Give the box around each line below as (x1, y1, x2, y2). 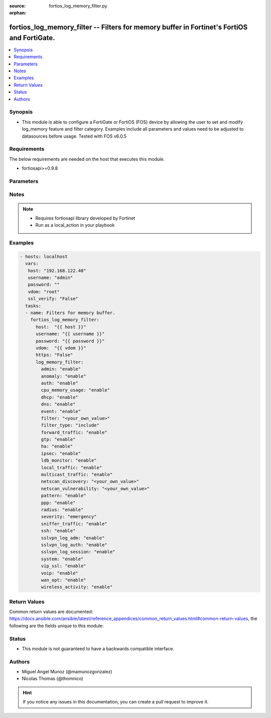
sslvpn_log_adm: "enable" (41, 535, 105, 541)
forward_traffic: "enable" (41, 430, 107, 435)
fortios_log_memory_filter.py (49, 3, 107, 9)
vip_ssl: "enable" (41, 563, 86, 569)
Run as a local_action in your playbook (35, 222, 115, 228)
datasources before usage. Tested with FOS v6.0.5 (22, 133, 127, 139)
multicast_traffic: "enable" (41, 472, 113, 477)
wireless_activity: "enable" (41, 584, 113, 590)
